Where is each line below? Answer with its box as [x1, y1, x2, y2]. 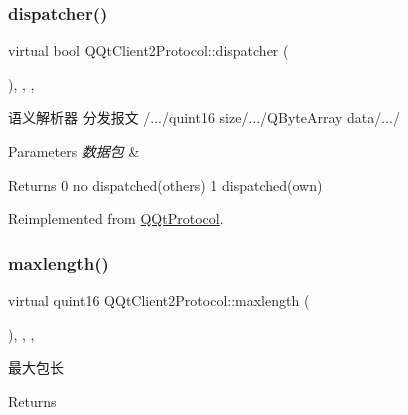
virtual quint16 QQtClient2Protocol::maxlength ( [8, 290, 310, 310]
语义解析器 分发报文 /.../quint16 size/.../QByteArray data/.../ [8, 107, 400, 128]
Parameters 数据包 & [8, 141, 140, 161]
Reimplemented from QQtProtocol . [8, 208, 224, 229]
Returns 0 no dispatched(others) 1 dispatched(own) [8, 174, 323, 195]
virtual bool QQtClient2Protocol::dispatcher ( [8, 40, 289, 61]
